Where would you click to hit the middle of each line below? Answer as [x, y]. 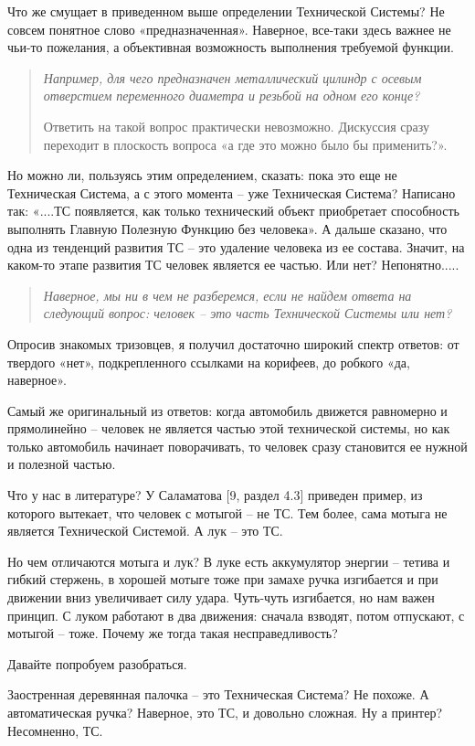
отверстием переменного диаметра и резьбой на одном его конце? [232, 96]
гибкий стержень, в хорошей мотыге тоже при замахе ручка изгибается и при [223, 579]
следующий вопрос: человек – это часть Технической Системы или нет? [248, 313]
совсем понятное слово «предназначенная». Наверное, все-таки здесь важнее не [229, 29]
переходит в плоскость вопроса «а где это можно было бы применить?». [245, 144]
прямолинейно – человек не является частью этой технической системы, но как [229, 428]
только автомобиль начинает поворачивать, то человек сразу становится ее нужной [237, 446]
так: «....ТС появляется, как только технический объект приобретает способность [233, 211]
